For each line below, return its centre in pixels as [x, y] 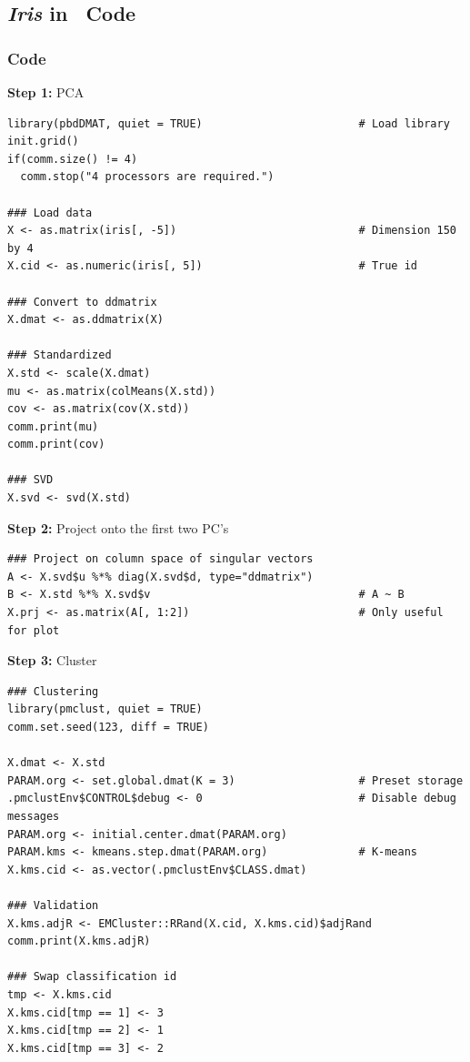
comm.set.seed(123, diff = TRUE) [108, 727]
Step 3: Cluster [52, 660]
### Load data [50, 212]
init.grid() [43, 142]
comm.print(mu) [53, 426]
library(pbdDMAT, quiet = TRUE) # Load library [229, 123]
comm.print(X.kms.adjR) [79, 941]
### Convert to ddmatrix [82, 302]
